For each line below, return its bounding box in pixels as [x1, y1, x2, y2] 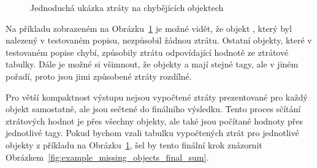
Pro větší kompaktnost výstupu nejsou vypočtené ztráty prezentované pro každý [6, 90, 308, 103]
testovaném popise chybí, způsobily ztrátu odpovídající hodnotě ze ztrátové [6, 45, 289, 58]
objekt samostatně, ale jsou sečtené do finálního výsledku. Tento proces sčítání [6, 102, 301, 115]
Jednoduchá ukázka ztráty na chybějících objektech [30, 1, 224, 13]
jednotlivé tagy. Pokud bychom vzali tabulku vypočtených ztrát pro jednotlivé [6, 126, 299, 139]
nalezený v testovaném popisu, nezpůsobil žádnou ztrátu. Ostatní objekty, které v [6, 34, 312, 47]
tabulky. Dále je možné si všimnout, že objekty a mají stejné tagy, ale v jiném [6, 58, 299, 71]
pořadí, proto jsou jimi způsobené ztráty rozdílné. [6, 69, 192, 82]
